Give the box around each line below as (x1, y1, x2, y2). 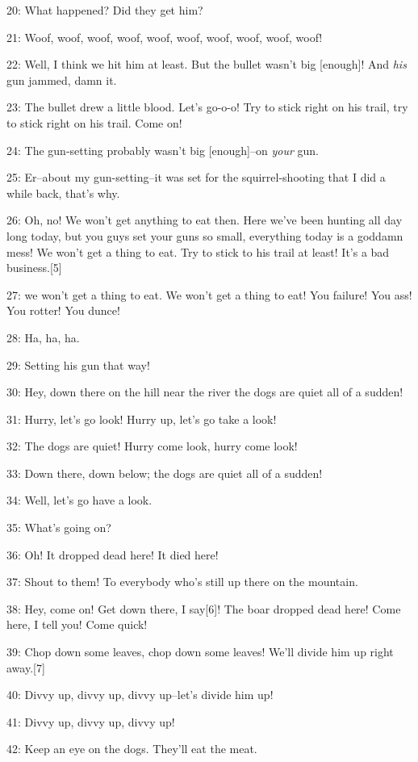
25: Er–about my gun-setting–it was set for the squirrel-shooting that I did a (6, 169, 386, 186)
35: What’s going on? (6, 519, 111, 536)
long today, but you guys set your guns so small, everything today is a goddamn (6, 227, 403, 244)
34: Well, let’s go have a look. (6, 492, 153, 509)
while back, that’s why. (6, 184, 120, 201)
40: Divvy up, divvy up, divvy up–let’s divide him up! (6, 686, 274, 703)
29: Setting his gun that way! (6, 356, 150, 373)
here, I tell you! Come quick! (6, 616, 148, 633)
